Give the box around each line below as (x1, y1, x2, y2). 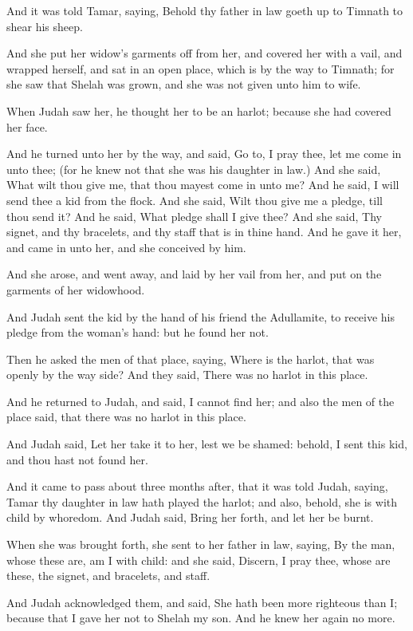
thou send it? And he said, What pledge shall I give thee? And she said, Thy (6, 207, 382, 224)
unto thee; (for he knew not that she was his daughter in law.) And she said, (6, 160, 381, 177)
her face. (6, 118, 48, 135)
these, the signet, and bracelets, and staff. (6, 567, 210, 584)
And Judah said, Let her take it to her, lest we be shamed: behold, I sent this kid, (6, 436, 407, 452)
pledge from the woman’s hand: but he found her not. (6, 324, 269, 341)
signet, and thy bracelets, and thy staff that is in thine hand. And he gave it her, (6, 223, 402, 240)
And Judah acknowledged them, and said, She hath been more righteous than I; (6, 594, 398, 610)
